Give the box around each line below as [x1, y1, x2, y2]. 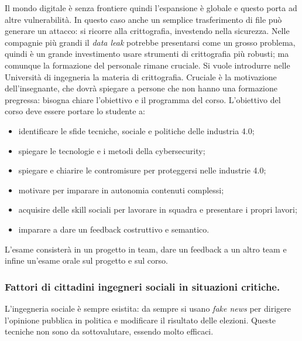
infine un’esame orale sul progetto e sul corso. [5, 254, 168, 267]
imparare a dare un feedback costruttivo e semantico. [18, 223, 210, 235]
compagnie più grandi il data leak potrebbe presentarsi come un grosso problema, [5, 36, 296, 48]
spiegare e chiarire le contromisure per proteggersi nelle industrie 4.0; [18, 164, 266, 176]
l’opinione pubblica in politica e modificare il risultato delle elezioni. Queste [5, 313, 276, 326]
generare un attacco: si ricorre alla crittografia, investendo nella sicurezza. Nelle [5, 25, 290, 37]
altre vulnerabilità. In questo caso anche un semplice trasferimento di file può [5, 13, 282, 25]
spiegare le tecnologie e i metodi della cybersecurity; [18, 144, 205, 156]
